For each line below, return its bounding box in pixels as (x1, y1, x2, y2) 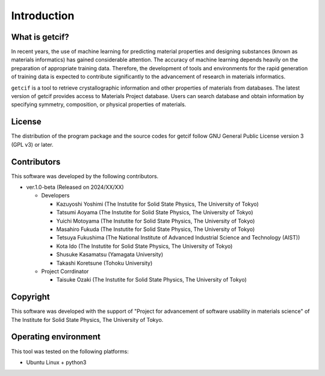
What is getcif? (11, 32, 69, 42)
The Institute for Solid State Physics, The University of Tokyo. (11, 316, 164, 323)
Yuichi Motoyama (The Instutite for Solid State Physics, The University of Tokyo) (56, 217, 255, 224)
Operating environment (11, 331, 101, 342)
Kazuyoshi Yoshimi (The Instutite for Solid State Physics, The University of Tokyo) (56, 200, 259, 208)
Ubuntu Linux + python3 (26, 359, 87, 366)
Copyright (11, 292, 51, 302)
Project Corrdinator (41, 268, 89, 275)
